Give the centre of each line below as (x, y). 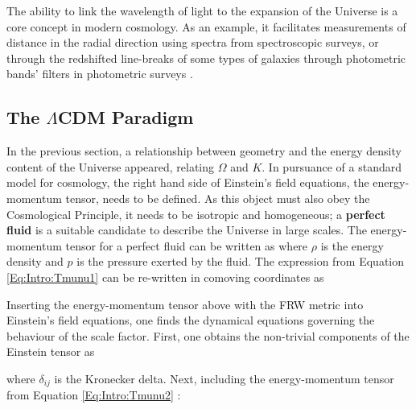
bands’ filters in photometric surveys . (100, 74)
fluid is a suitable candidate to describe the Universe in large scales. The (187, 230)
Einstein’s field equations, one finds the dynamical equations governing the (191, 320)
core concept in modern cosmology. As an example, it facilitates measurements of (206, 26)
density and (35, 261)
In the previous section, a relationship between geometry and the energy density (204, 151)
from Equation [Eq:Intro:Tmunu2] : (94, 395)
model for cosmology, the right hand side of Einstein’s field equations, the (188, 182)
